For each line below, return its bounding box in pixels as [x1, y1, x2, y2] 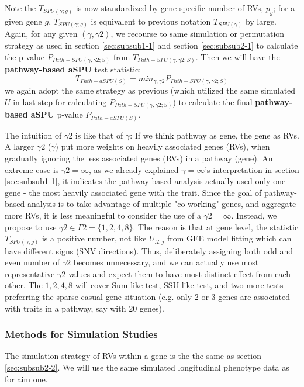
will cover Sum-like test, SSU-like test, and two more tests [75, 279, 284, 291]
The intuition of [5, 129, 62, 141]
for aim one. [5, 372, 48, 385]
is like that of [75, 129, 123, 141]
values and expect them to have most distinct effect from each [68, 267, 291, 279]
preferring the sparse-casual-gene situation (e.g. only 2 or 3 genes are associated [5, 290, 291, 302]
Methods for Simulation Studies [5, 327, 158, 341]
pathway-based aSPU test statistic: [5, 63, 141, 75]
